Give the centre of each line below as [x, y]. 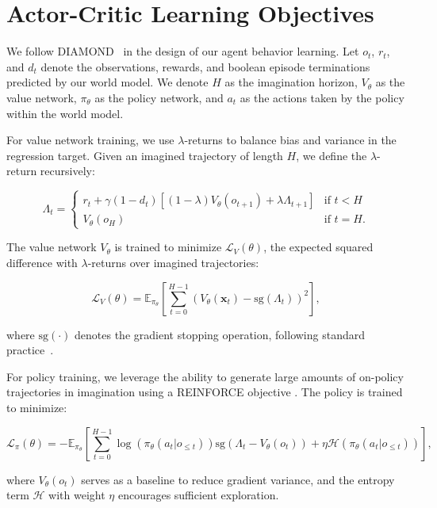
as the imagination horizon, [291, 82]
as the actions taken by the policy [322, 97]
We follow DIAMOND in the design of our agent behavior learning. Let [183, 51]
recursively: [67, 171]
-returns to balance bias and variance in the [290, 140]
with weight [77, 495]
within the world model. [65, 113]
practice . [30, 350]
